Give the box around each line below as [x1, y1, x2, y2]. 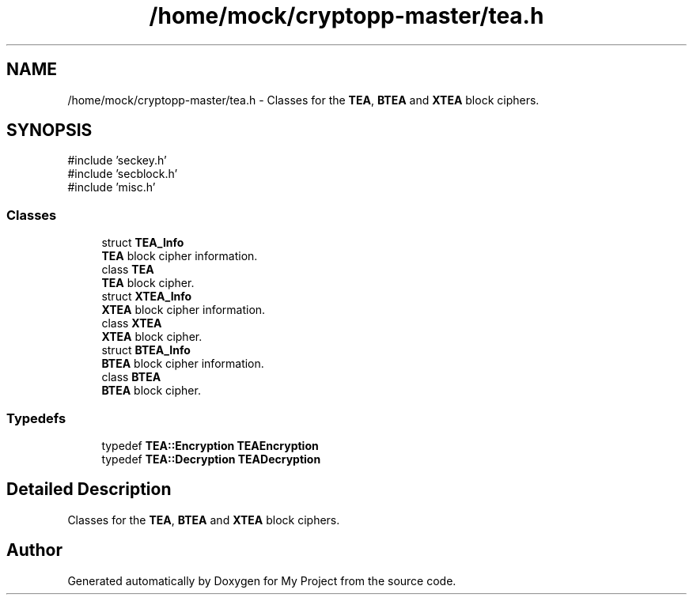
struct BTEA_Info [101, 343, 191, 357]
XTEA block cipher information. [101, 303, 266, 317]
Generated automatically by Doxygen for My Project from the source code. [67, 573, 456, 588]
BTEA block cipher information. [101, 357, 264, 371]
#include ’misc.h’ [67, 180, 156, 195]
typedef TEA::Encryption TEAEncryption [101, 438, 319, 452]
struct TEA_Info [101, 236, 184, 250]
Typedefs [6, 410, 66, 426]
